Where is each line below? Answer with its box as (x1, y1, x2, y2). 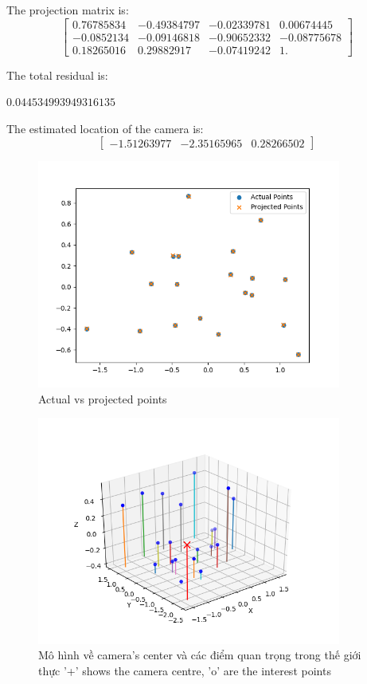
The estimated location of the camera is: (6, 120, 204, 136)
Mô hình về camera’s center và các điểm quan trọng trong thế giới (38, 647, 361, 663)
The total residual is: (6, 66, 108, 83)
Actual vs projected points (38, 390, 167, 407)
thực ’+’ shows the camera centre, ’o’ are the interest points (38, 662, 331, 678)
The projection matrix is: (6, 2, 129, 18)
